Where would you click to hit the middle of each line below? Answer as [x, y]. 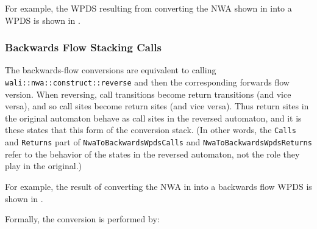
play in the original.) [44, 166]
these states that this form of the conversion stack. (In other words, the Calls [151, 130]
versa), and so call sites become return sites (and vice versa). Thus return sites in [157, 106]
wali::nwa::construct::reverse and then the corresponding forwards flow [147, 82]
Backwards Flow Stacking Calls [83, 47]
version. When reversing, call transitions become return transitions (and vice [148, 94]
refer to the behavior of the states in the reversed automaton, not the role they [152, 154]
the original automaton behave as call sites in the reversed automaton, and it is [153, 118]
